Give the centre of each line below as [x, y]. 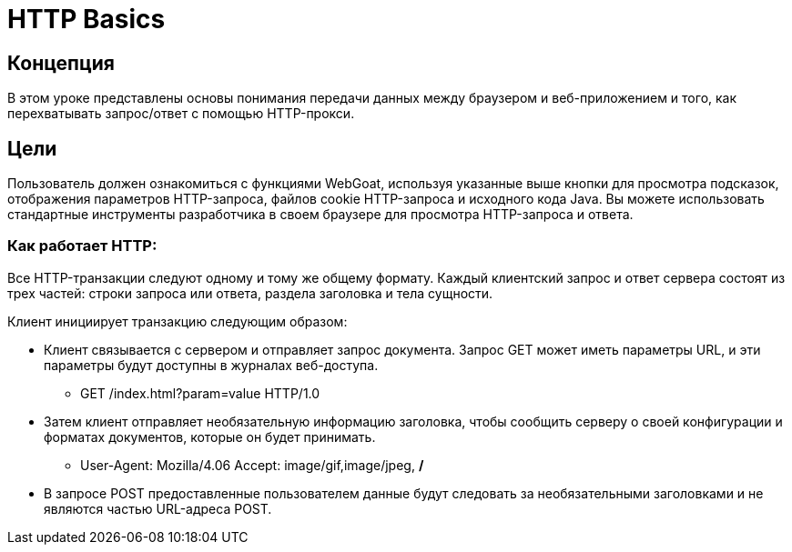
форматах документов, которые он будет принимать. [210, 437]
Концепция [61, 63]
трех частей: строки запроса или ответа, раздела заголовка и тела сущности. [250, 293]
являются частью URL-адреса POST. [158, 508]
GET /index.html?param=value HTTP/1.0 [200, 393]
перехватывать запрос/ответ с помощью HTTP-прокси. [181, 114]
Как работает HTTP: [82, 246]
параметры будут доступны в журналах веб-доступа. [211, 365]
